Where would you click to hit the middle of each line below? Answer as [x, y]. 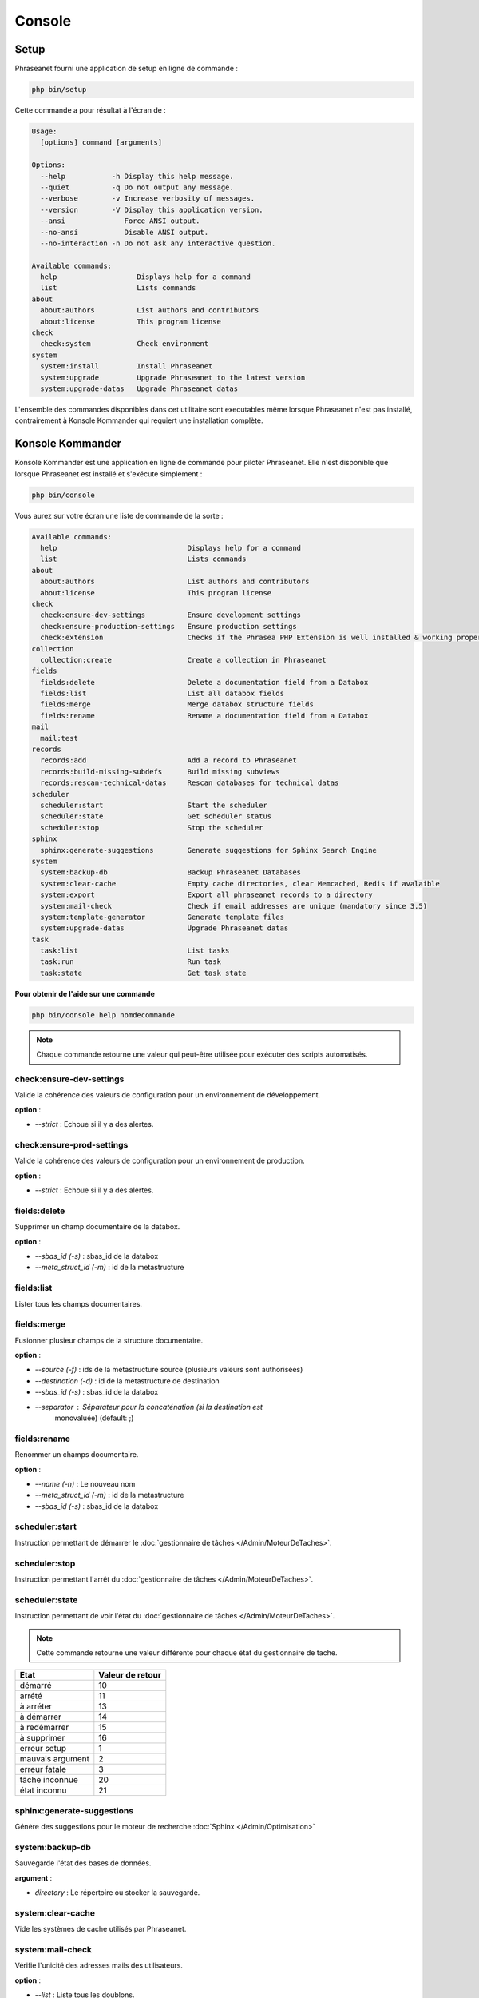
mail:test [59, 738]
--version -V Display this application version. [152, 209]
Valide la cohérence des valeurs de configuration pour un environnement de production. [160, 1161]
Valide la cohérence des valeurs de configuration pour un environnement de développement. [168, 1095]
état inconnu [43, 1790]
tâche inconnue [49, 1780]
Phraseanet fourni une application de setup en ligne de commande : [127, 69]
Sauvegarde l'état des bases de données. [83, 1863]
